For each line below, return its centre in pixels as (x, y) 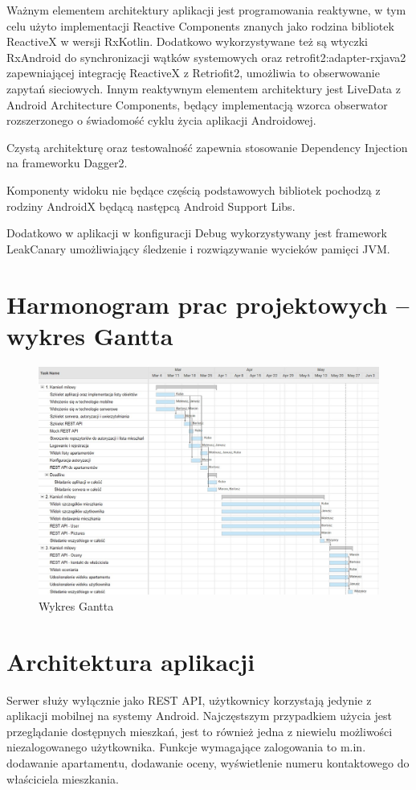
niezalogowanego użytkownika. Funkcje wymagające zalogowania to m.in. (186, 747)
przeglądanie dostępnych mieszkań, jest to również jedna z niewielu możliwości (200, 731)
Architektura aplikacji (131, 661)
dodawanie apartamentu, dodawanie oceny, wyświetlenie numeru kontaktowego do (208, 762)
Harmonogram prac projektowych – (208, 304)
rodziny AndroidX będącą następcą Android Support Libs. (151, 206)
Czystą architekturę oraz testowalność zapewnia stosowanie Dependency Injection (207, 147)
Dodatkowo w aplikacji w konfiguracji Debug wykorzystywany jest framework (197, 233)
